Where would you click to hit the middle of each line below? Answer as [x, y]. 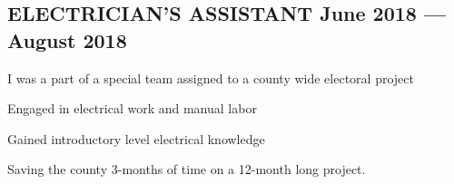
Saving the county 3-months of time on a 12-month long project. [187, 169]
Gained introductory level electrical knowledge [136, 138]
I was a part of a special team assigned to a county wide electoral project [211, 77]
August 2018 [67, 39]
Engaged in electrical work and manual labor [132, 108]
